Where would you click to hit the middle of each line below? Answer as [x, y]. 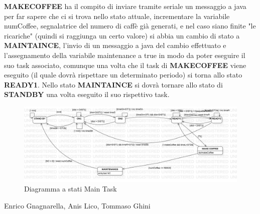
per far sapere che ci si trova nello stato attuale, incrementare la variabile [117, 16]
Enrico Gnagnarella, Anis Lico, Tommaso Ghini [77, 205]
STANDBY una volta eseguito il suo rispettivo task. [87, 94]
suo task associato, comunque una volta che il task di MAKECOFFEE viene [125, 65]
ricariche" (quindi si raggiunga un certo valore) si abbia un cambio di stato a [122, 35]
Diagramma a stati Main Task [71, 189]
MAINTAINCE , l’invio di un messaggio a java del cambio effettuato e [115, 45]
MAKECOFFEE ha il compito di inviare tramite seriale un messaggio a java [125, 6]
